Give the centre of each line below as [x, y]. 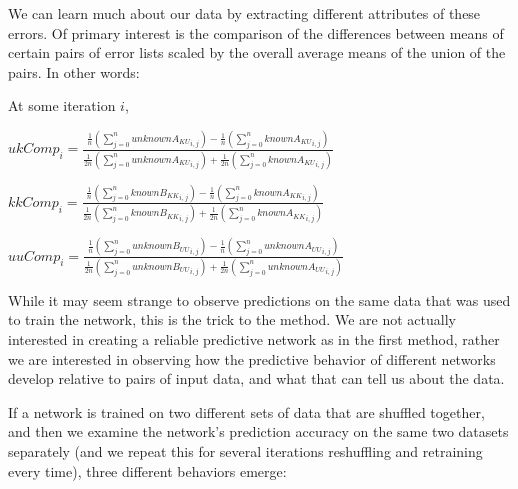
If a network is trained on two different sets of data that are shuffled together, [246, 411]
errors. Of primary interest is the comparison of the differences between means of [256, 32]
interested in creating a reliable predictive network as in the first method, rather [254, 339]
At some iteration [62, 105]
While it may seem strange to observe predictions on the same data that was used [259, 299]
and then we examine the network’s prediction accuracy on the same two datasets [258, 431]
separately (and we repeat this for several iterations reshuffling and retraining [245, 451]
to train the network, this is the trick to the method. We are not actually [232, 319]
